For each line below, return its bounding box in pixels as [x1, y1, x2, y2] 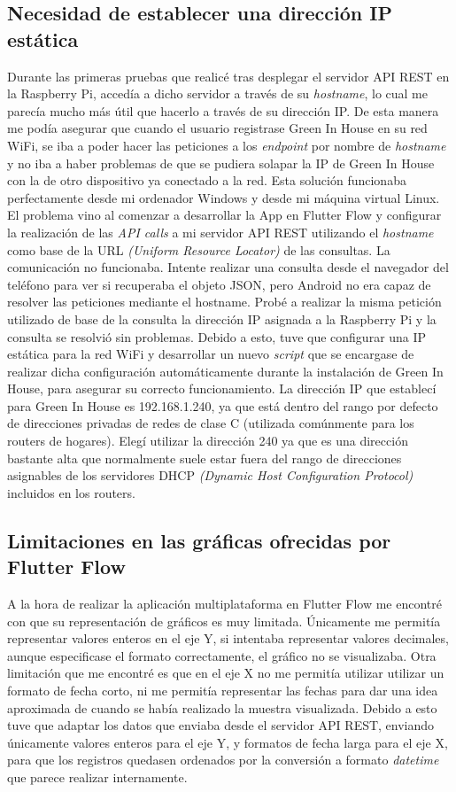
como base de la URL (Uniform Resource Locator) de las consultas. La [7, 240, 390, 259]
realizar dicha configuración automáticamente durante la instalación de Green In [7, 361, 444, 380]
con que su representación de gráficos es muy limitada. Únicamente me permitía [7, 611, 441, 630]
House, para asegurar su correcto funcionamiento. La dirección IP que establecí [7, 379, 437, 398]
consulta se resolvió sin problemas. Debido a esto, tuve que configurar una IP [7, 327, 427, 346]
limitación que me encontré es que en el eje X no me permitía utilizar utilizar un [7, 664, 444, 682]
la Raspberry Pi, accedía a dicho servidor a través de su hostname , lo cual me [7, 84, 428, 103]
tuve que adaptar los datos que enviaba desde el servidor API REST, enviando [7, 716, 435, 734]
